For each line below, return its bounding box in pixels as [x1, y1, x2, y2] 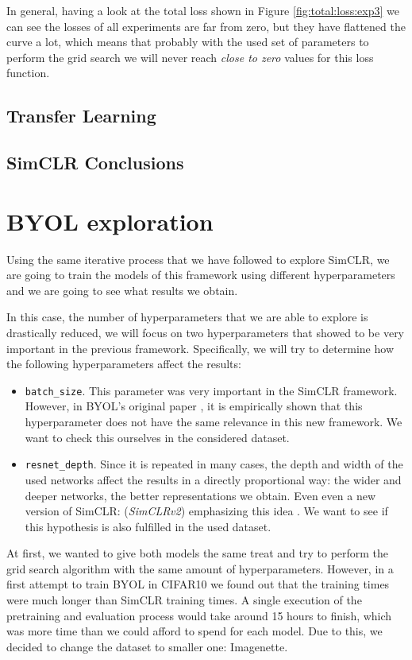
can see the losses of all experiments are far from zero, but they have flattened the [6, 17, 406, 34]
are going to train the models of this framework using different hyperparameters [6, 266, 395, 283]
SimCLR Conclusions [6, 150, 184, 175]
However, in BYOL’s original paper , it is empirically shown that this [25, 398, 363, 414]
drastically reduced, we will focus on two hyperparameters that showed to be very [6, 324, 405, 341]
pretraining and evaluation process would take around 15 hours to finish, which [6, 607, 392, 623]
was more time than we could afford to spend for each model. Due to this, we [6, 623, 383, 639]
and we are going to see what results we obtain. [6, 281, 238, 298]
